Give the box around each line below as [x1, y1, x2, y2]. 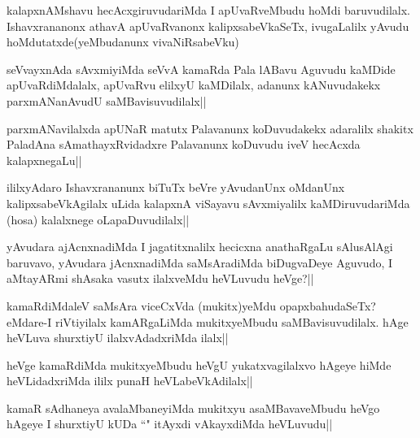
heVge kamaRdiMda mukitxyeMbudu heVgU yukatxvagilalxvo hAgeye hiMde [7, 356, 392, 373]
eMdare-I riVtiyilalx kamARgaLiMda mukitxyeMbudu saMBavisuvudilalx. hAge [7, 313, 409, 330]
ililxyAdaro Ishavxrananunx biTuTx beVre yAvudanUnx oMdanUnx [7, 179, 345, 196]
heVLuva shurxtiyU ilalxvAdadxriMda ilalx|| [7, 329, 229, 346]
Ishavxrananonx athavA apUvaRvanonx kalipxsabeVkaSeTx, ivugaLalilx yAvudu [7, 17, 409, 34]
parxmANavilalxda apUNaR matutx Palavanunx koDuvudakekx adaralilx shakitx [7, 119, 413, 137]
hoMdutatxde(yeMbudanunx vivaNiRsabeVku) [7, 33, 239, 50]
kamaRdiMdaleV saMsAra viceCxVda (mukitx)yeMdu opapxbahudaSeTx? [7, 297, 376, 314]
